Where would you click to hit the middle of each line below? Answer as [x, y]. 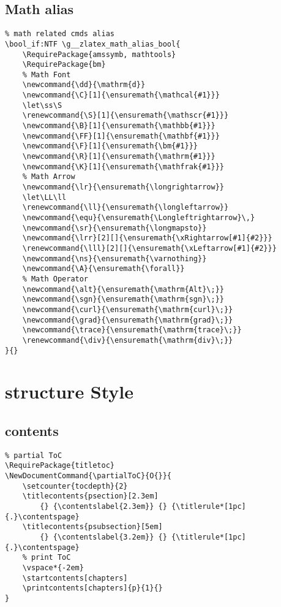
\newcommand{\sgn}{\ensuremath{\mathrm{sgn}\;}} [123, 300]
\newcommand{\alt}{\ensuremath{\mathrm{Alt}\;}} [123, 289]
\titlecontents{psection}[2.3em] [90, 496]
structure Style [69, 391]
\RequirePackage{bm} [64, 65]
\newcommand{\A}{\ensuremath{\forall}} [103, 269]
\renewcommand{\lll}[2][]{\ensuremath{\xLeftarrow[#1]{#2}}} [149, 248]
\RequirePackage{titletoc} [60, 466]
